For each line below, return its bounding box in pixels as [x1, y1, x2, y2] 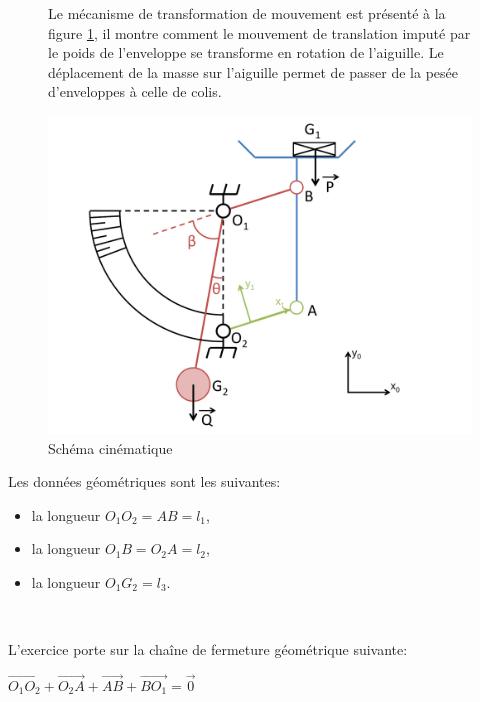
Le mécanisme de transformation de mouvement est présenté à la [48, 3, 446, 23]
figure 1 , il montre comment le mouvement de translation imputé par [48, 22, 471, 43]
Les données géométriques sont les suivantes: [8, 471, 281, 492]
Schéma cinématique [48, 437, 173, 458]
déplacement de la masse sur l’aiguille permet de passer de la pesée [48, 61, 459, 82]
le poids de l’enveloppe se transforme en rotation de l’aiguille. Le [48, 42, 444, 63]
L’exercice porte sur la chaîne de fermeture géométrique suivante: [8, 639, 408, 660]
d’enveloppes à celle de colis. [48, 81, 222, 102]
